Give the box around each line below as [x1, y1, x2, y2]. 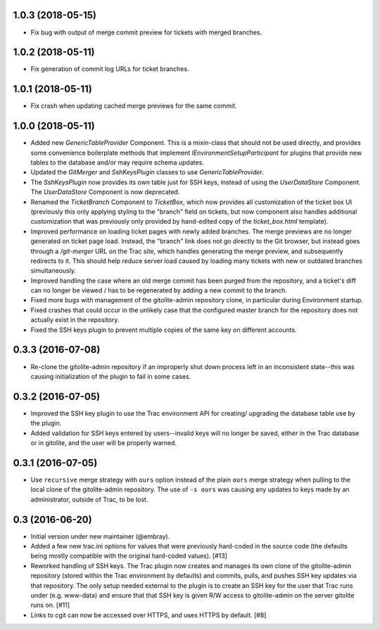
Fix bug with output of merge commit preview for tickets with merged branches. [30, 28, 262, 37]
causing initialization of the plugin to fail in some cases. [30, 372, 191, 380]
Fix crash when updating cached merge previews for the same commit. [30, 102, 237, 110]
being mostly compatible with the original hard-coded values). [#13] [30, 552, 228, 560]
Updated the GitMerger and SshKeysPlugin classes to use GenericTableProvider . [30, 168, 265, 176]
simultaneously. [30, 266, 77, 275]
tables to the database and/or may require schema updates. [30, 158, 204, 167]
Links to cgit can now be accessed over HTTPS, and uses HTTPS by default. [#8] [30, 610, 267, 619]
